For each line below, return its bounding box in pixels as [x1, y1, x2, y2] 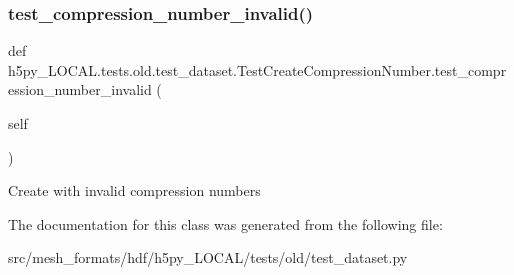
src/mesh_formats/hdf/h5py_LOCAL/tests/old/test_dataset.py [8, 247, 408, 268]
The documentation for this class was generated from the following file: [8, 213, 443, 234]
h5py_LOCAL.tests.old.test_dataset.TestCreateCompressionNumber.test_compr [8, 59, 507, 80]
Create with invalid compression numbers [8, 180, 261, 201]
